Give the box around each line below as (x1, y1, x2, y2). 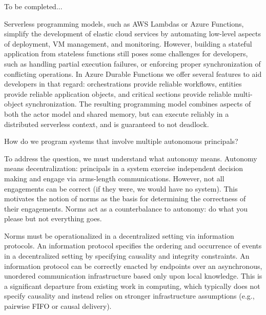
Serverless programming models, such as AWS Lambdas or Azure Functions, (4, 18, 244, 29)
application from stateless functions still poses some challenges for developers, (4, 48, 248, 59)
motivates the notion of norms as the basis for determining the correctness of (4, 193, 246, 204)
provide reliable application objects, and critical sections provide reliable (4, 88, 232, 99)
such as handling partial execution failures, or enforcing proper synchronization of (4, 58, 261, 69)
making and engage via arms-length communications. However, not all (4, 173, 224, 183)
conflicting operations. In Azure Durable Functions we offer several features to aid (4, 68, 262, 79)
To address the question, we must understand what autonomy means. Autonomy (4, 153, 257, 163)
